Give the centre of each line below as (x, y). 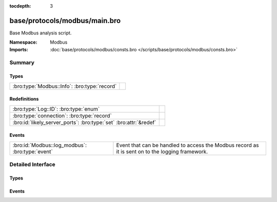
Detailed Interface (33, 165)
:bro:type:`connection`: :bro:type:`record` (62, 115)
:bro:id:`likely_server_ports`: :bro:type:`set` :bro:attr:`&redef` (84, 122)
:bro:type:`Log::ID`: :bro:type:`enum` (56, 109)
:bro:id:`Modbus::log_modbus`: (50, 145)
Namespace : (24, 42)
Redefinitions (24, 99)
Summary (22, 63)
